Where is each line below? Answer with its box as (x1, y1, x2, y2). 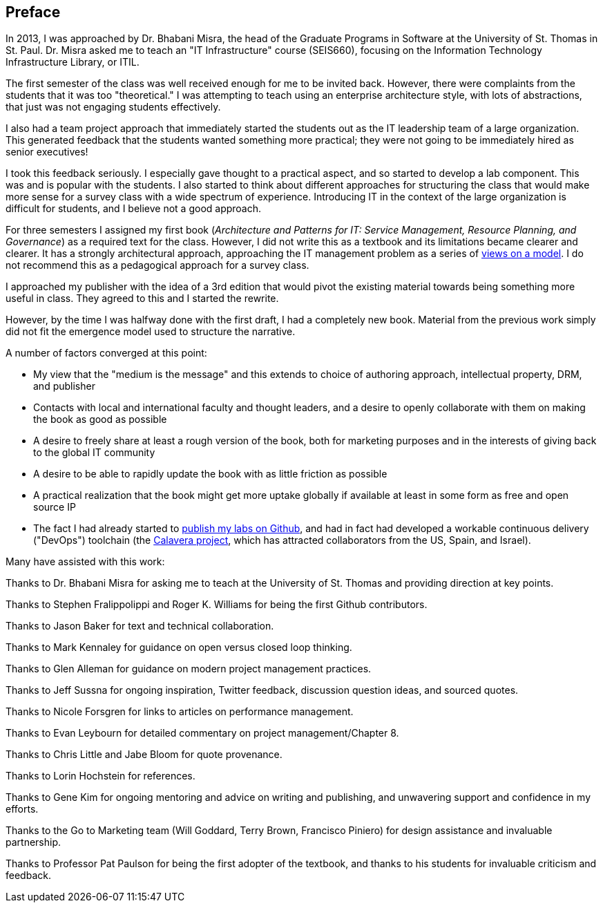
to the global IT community (33, 446, 155, 459)
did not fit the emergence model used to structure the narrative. (6, 325, 296, 338)
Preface (6, 3, 61, 21)
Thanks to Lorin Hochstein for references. (6, 770, 195, 782)
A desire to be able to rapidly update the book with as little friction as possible (33, 468, 387, 480)
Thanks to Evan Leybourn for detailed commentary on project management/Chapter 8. (6, 727, 399, 739)
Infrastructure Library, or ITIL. (6, 56, 140, 68)
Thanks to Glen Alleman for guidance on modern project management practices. (6, 663, 372, 675)
